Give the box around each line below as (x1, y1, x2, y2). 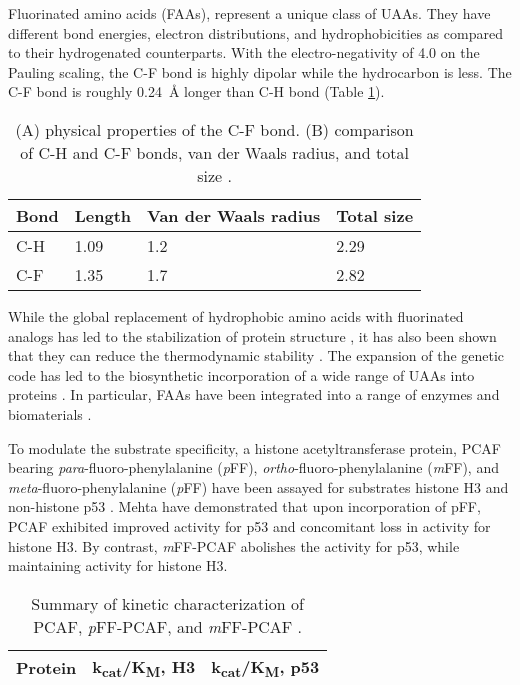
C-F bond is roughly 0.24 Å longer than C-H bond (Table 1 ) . (8, 81, 385, 102)
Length (74, 203, 132, 227)
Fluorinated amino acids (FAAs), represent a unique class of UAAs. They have (8, 3, 491, 23)
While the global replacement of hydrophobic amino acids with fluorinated (8, 305, 464, 326)
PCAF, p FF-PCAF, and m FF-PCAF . (33, 614, 303, 638)
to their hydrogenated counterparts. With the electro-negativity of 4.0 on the (8, 42, 480, 63)
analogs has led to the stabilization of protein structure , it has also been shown (8, 325, 497, 346)
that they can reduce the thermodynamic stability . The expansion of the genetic (8, 345, 505, 366)
